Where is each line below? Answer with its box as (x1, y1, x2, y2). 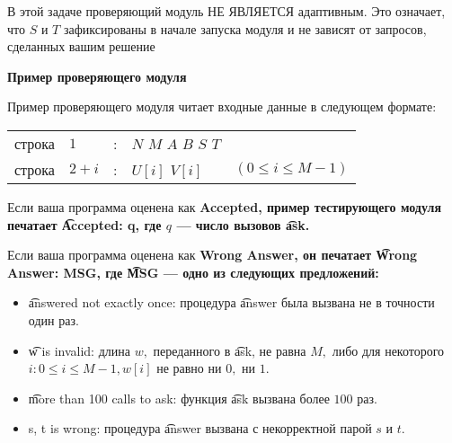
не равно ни (156, 359, 222, 377)
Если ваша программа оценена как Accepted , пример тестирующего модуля (7, 197, 442, 216)
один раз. (28, 310, 79, 329)
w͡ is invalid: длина (28, 341, 130, 359)
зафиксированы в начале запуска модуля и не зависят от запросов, (63, 19, 427, 38)
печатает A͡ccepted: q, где (7, 215, 162, 234)
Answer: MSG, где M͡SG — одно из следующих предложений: (7, 262, 379, 281)
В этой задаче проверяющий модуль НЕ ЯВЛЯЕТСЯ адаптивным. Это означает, (7, 2, 446, 20)
